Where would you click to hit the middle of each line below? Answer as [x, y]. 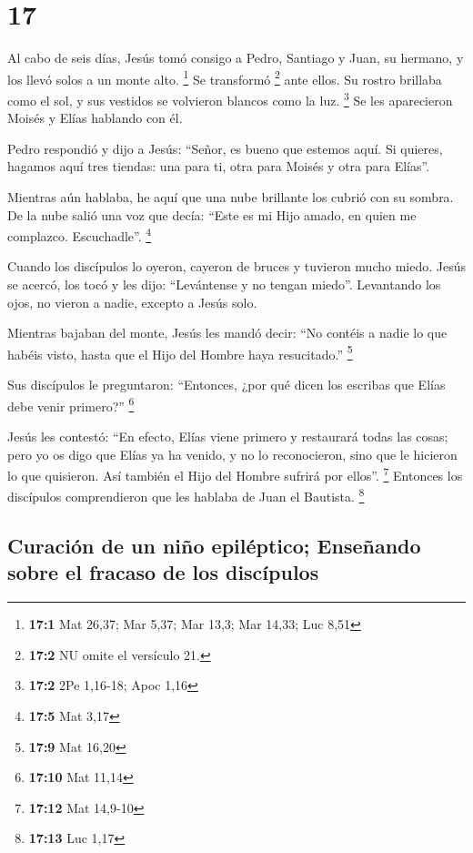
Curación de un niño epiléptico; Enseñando [214, 545]
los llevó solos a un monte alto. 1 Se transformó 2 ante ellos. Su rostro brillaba [225, 77]
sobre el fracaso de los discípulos [163, 572]
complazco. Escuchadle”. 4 [80, 234]
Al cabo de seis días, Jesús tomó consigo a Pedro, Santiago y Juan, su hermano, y [236, 58]
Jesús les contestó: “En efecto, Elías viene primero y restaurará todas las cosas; [228, 436]
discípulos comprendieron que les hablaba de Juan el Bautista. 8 [186, 495]
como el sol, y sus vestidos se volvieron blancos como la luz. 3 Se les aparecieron [230, 98]
